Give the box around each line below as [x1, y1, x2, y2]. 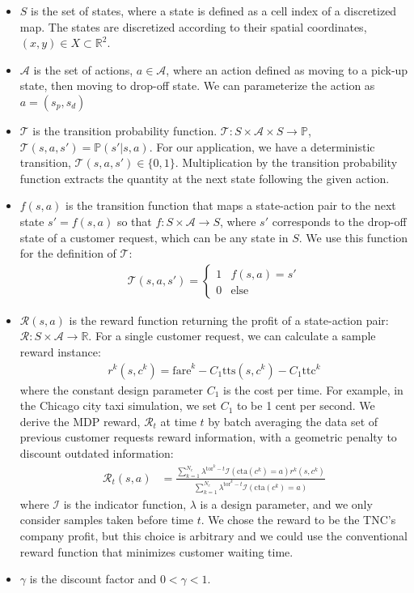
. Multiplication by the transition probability [175, 154, 398, 171]
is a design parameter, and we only [200, 495, 373, 512]
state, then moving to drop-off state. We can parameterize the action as [19, 77, 375, 94]
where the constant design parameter [19, 381, 203, 398]
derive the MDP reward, [19, 412, 141, 429]
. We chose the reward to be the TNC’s [201, 511, 396, 528]
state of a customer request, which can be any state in [19, 228, 289, 245]
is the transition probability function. [32, 122, 218, 139]
